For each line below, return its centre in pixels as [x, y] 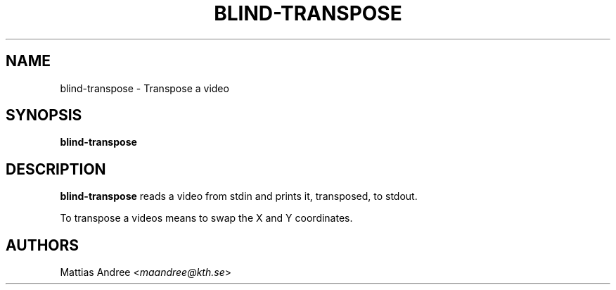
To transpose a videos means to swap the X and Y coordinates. [206, 218]
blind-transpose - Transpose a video [145, 88]
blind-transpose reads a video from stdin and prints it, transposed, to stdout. [239, 196]
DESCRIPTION [56, 169]
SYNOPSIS [44, 115]
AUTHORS [43, 245]
